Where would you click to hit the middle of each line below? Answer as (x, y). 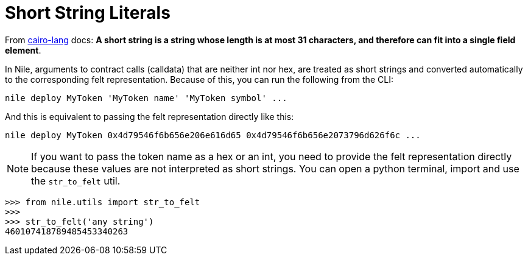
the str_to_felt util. (76, 181)
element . (23, 50)
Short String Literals (88, 13)
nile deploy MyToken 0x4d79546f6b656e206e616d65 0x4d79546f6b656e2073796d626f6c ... (213, 135)
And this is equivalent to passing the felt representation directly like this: (150, 116)
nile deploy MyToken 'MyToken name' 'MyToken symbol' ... (146, 98)
